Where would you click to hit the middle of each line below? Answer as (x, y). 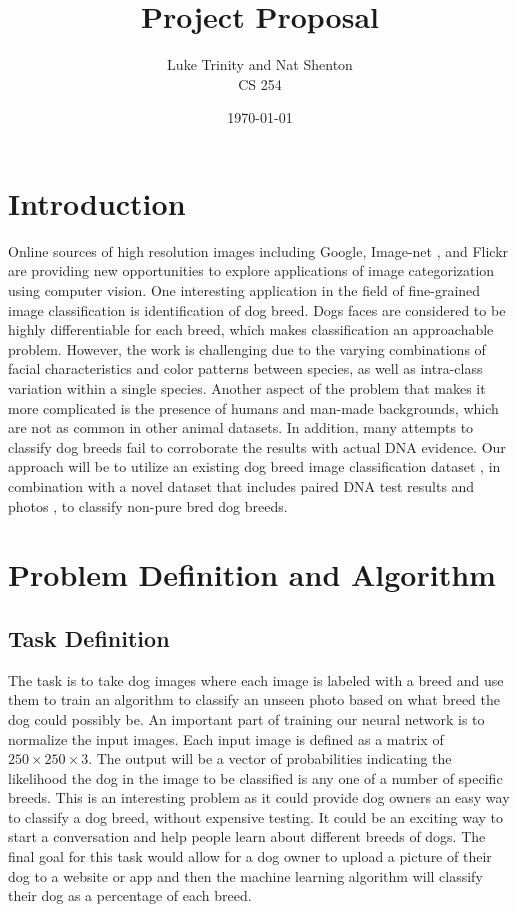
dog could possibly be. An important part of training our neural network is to (246, 718)
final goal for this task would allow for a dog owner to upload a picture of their (250, 856)
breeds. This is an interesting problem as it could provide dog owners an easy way (259, 797)
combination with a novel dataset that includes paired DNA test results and (241, 485)
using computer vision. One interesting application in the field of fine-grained (244, 290)
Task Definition (89, 637)
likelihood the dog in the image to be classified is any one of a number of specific (255, 777)
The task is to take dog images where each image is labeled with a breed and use (256, 679)
